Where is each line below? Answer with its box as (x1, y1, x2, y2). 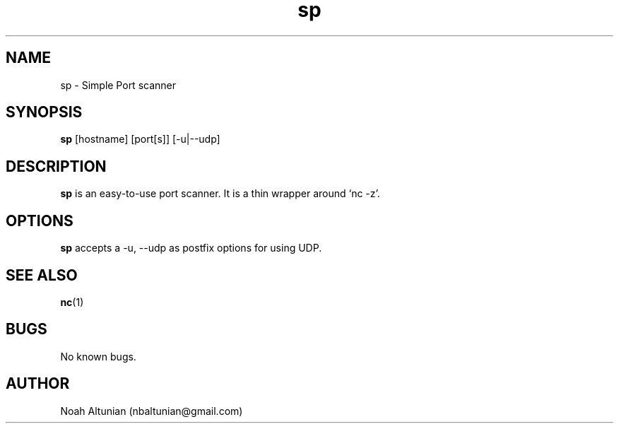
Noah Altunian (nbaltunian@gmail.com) (60, 404, 243, 417)
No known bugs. (60, 350, 136, 363)
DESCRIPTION (6, 157, 107, 175)
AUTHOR (6, 375, 70, 393)
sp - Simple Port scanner (60, 78, 176, 91)
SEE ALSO (6, 266, 78, 284)
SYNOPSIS (6, 103, 83, 122)
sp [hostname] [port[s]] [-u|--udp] (60, 133, 220, 146)
